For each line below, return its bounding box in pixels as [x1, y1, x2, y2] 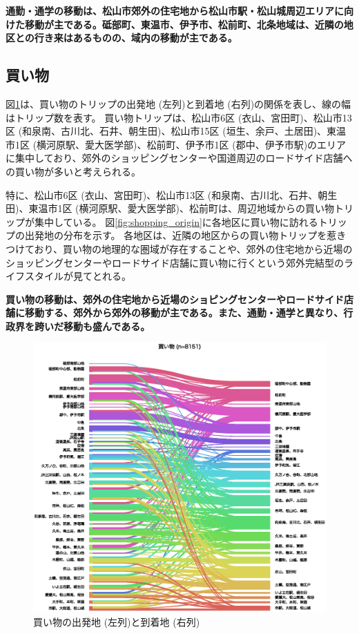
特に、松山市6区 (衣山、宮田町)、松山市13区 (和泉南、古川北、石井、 [6, 187, 318, 202]
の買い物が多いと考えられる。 [6, 164, 141, 178]
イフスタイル [6, 269, 64, 283]
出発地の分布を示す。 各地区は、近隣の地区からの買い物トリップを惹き [24, 228, 347, 242]
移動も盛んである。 [63, 318, 151, 333]
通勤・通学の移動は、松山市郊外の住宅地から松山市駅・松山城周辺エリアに [6, 3, 344, 17]
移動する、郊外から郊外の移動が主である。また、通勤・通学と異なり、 [24, 305, 344, 320]
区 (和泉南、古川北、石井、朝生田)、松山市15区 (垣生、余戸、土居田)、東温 [6, 124, 347, 138]
